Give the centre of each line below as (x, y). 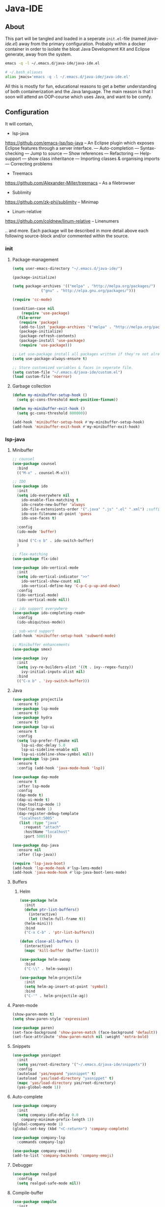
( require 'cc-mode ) (32, 300)
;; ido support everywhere (40, 609)
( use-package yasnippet (37, 1055)
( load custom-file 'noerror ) (42, 377)
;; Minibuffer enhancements (41, 645)
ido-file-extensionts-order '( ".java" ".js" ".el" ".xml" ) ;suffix (92, 509)
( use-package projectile (38, 699)
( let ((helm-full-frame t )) (57, 919)
